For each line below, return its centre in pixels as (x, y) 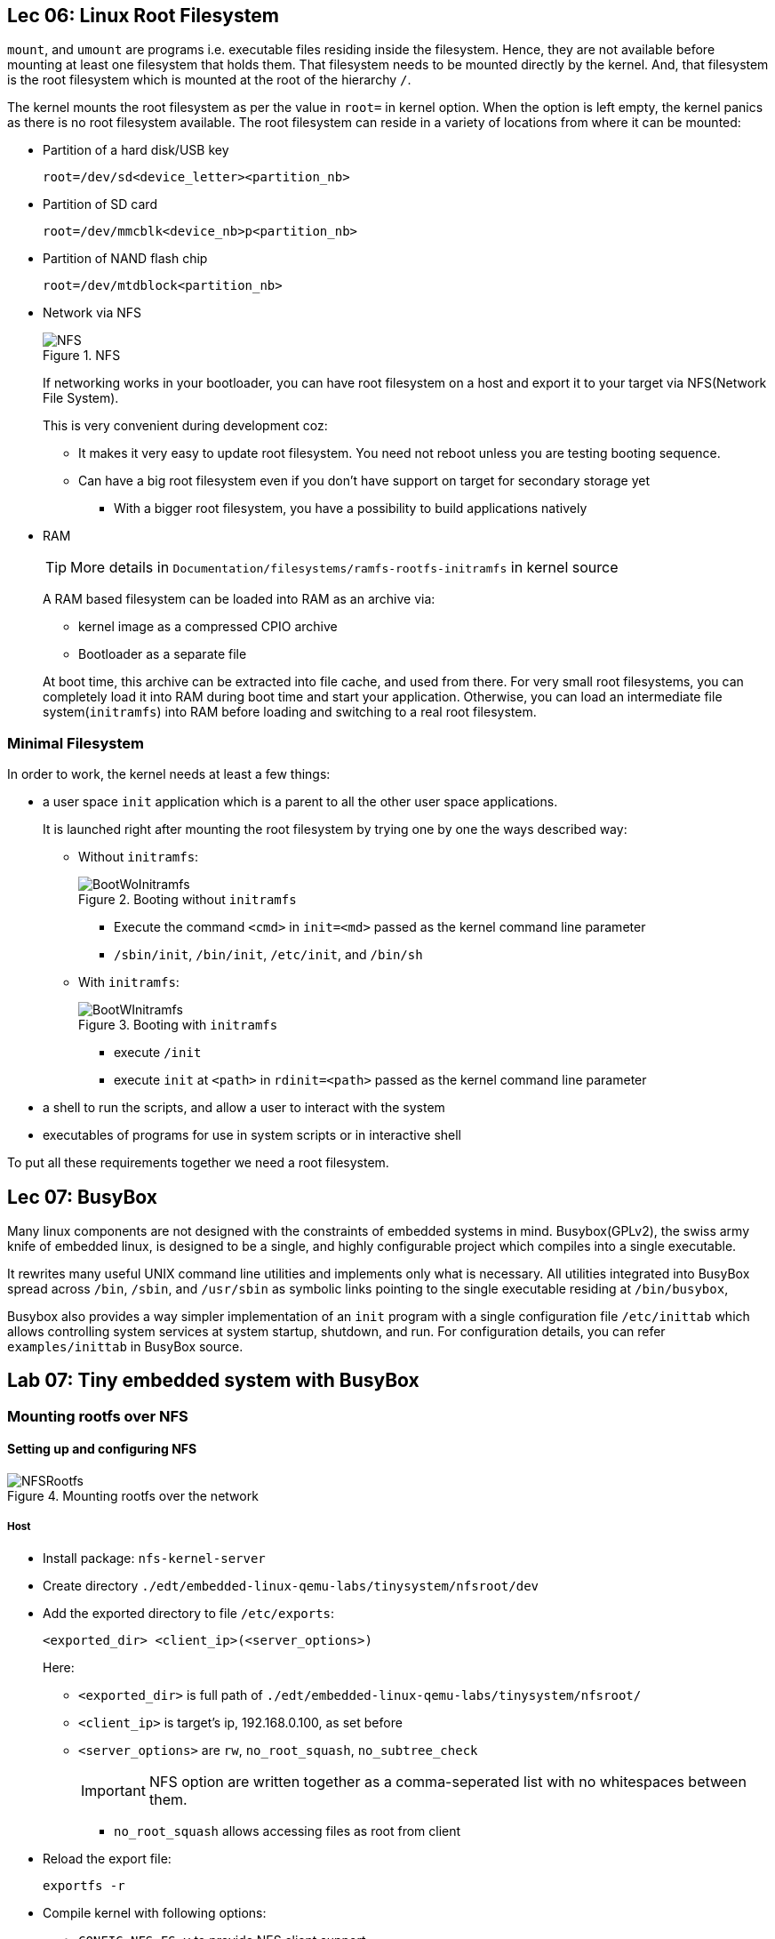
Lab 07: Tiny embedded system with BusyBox (213, 1381)
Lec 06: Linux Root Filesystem (143, 16)
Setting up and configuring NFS (102, 1449)
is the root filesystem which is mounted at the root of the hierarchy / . (209, 80)
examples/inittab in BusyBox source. (125, 1347)
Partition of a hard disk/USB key (136, 150)
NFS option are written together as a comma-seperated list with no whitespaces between (447, 1781)
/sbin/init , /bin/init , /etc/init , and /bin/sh (268, 955)
